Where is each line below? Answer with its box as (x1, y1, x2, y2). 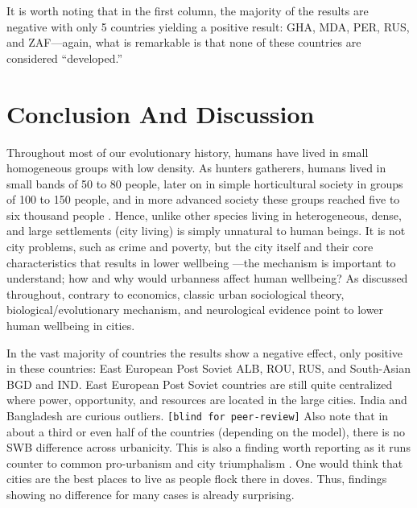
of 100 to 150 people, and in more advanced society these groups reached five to (6, 191, 400, 208)
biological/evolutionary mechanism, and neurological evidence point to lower (6, 301, 384, 318)
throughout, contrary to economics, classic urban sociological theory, (6, 285, 345, 302)
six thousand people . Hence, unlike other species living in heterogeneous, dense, (6, 206, 402, 223)
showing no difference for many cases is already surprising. (6, 486, 295, 503)
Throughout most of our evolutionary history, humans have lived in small (6, 143, 369, 160)
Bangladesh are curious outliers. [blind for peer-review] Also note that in (6, 407, 389, 423)
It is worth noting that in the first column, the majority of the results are (6, 2, 369, 19)
